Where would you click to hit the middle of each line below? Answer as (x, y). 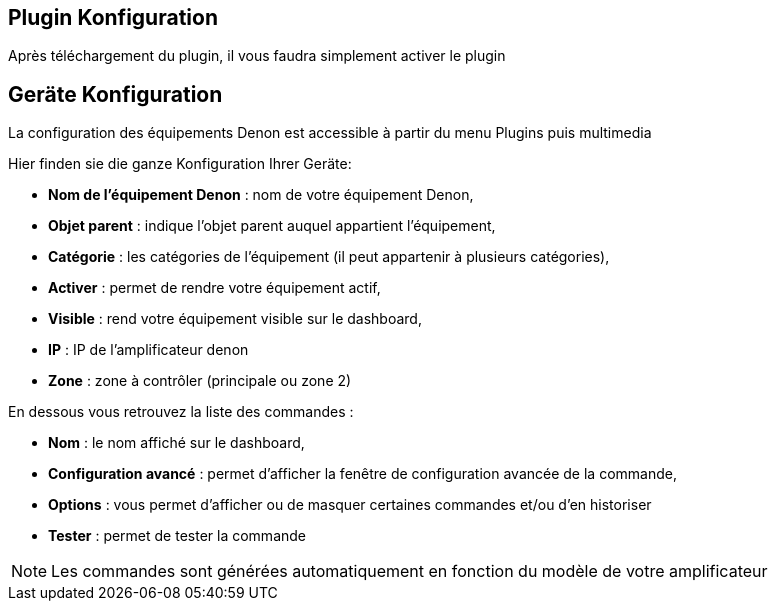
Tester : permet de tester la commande (177, 536)
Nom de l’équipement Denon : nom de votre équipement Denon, (261, 195)
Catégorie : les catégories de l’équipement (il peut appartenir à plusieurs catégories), (329, 257)
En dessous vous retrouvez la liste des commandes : (181, 412)
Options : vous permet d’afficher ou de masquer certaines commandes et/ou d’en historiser (350, 505)
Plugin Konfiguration (113, 17)
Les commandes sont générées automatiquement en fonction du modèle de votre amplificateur (409, 571)
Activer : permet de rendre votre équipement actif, (214, 288)
